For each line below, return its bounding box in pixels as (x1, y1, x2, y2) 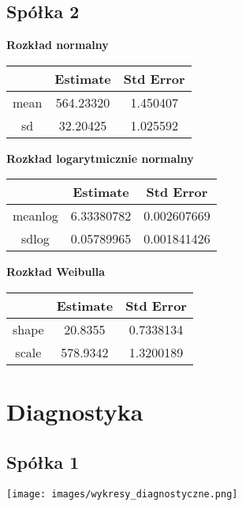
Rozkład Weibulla (6, 263, 106, 280)
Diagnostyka (6, 395, 143, 428)
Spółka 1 (6, 449, 80, 474)
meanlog (13, 206, 58, 225)
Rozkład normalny (6, 36, 109, 53)
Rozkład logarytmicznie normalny (6, 149, 194, 166)
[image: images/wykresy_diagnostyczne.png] (6, 488, 238, 500)
